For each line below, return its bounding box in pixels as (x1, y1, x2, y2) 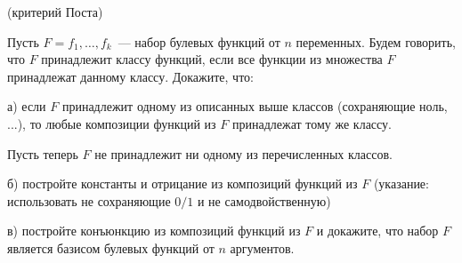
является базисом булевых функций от (7, 238, 215, 257)
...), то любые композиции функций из (7, 114, 216, 132)
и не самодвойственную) (197, 191, 331, 210)
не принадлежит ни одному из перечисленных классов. (94, 144, 393, 163)
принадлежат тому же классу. (231, 114, 392, 132)
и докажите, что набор (316, 221, 439, 240)
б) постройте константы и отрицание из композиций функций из (7, 174, 358, 193)
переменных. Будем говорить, (296, 32, 456, 51)
